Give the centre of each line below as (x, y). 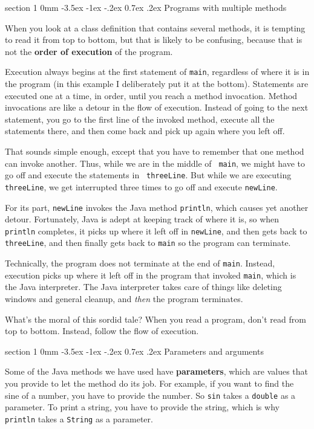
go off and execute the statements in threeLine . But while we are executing (148, 175)
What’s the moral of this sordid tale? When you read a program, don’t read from (155, 319)
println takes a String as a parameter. (79, 418)
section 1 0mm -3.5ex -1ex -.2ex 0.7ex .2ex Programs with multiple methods (146, 7)
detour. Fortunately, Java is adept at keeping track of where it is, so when (142, 219)
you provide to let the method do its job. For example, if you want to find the (149, 383)
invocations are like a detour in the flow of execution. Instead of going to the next (157, 107)
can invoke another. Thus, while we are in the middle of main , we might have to (155, 163)
